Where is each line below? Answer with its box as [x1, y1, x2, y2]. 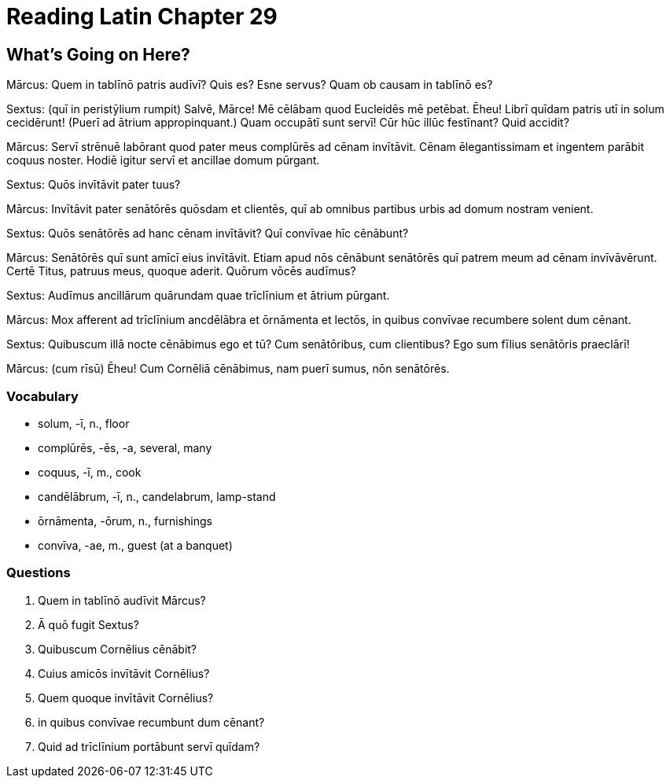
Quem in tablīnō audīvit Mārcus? [38, 593, 206, 607]
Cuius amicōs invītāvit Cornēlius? [38, 666, 210, 680]
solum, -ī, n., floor [38, 416, 130, 430]
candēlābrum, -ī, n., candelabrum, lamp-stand [38, 489, 276, 503]
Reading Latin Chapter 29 [6, 3, 278, 30]
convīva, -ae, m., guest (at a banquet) [38, 538, 233, 552]
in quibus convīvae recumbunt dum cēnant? [38, 715, 265, 729]
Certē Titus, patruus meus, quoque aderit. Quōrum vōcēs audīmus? [6, 264, 356, 278]
